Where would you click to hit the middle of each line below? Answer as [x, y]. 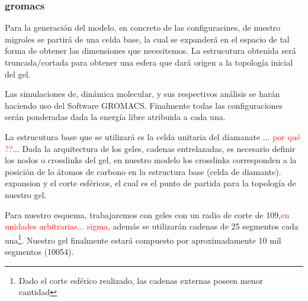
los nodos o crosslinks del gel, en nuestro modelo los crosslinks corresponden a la [151, 160]
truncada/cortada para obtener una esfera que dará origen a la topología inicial [149, 62]
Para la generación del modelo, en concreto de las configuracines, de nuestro [143, 27]
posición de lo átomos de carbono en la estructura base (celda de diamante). [143, 171]
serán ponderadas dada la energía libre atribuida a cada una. [115, 117]
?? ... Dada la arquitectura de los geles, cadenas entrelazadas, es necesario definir [150, 148]
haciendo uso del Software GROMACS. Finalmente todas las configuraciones [144, 105]
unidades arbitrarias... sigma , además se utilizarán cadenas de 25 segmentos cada [152, 226]
